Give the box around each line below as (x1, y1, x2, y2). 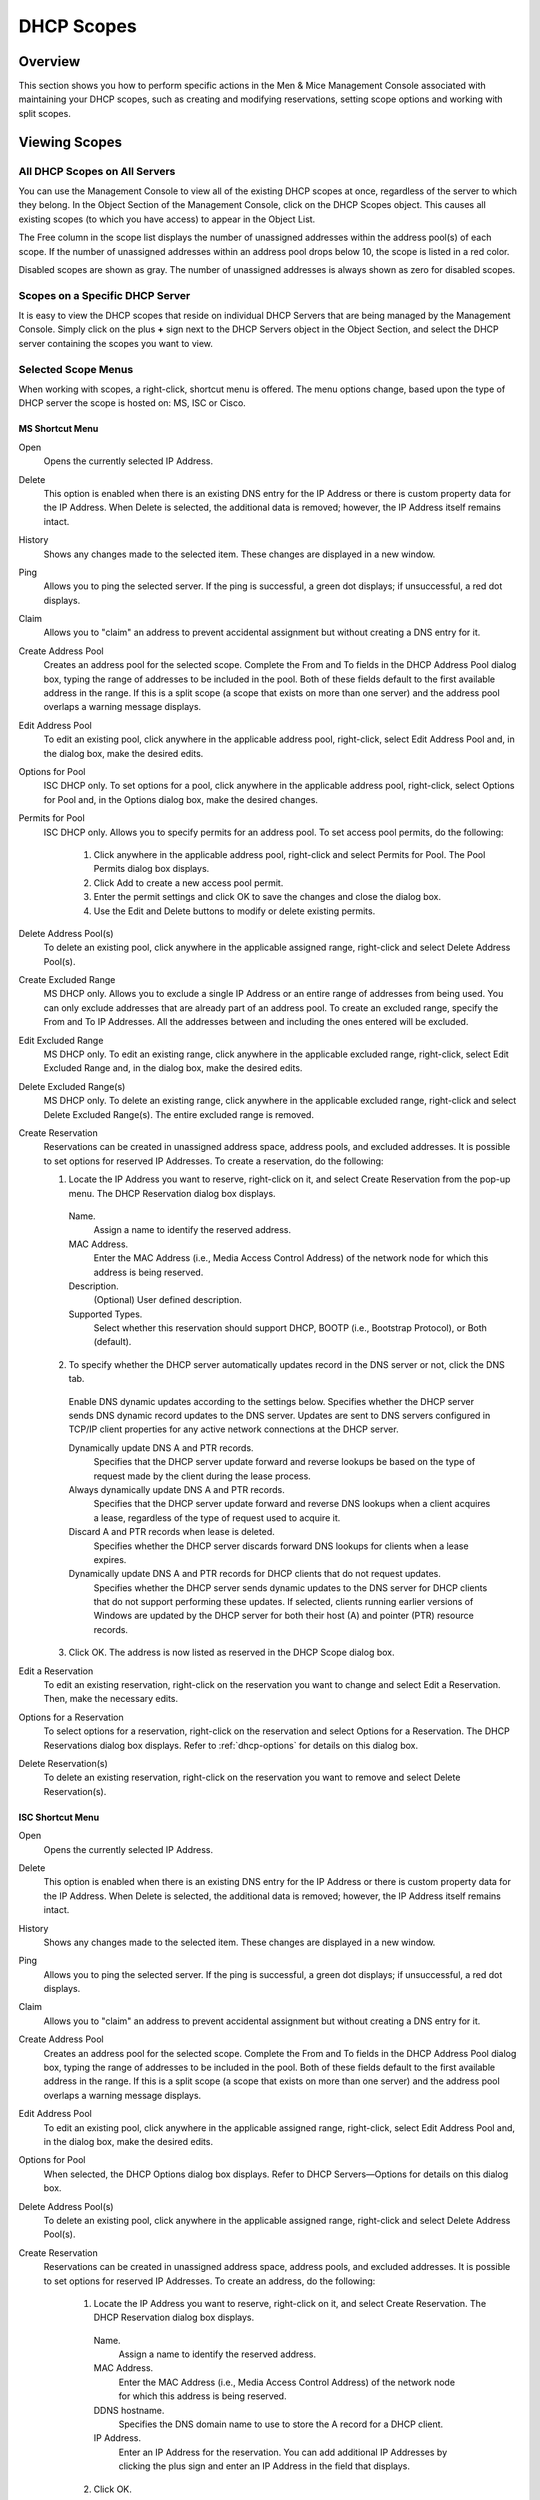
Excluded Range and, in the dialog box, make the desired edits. (43, 1062, 303, 1074)
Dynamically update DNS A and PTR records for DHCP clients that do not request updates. (68, 1568, 442, 1580)
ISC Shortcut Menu (18, 1811, 100, 1823)
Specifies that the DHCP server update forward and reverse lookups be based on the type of (93, 1456, 476, 1468)
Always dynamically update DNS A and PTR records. (68, 1483, 285, 1495)
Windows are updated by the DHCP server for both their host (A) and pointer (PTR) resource (93, 1610, 474, 1622)
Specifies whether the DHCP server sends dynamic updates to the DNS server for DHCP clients (93, 1581, 488, 1594)
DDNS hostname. (93, 2404, 165, 2416)
